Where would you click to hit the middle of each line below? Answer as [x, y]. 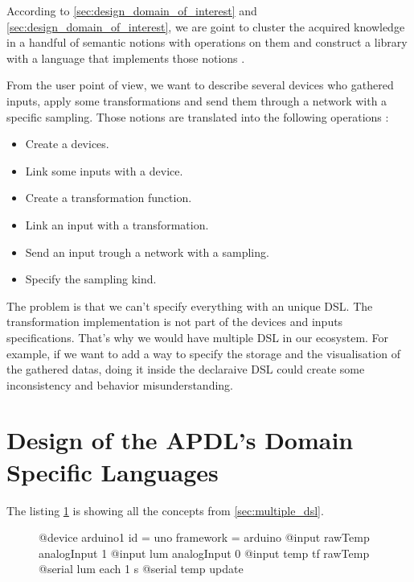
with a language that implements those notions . [126, 58]
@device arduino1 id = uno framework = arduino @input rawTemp [204, 537]
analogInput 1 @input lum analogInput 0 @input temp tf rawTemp [204, 553]
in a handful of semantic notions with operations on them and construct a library [207, 42]
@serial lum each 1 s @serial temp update [141, 569]
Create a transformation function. [109, 198]
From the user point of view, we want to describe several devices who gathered [200, 85]
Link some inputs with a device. [104, 170]
